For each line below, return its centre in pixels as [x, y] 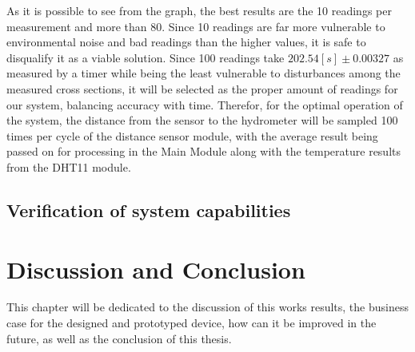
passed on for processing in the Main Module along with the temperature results [204, 151]
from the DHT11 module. [69, 166]
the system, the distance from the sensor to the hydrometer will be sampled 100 [202, 120]
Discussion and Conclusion [156, 269]
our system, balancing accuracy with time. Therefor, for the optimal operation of [205, 104]
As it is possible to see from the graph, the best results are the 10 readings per [199, 10]
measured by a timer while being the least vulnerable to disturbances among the [204, 73]
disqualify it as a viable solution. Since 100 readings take [146, 57]
